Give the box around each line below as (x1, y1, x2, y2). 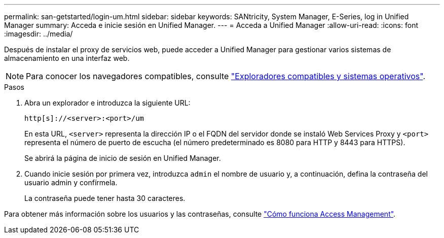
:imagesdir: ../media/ (4, 29, 73, 38)
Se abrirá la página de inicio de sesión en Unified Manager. (24, 154, 221, 162)
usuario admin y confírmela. (24, 178, 118, 187)
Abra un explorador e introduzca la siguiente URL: (24, 98, 191, 107)
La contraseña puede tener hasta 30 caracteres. (24, 194, 186, 202)
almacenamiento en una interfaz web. (4, 54, 130, 62)
